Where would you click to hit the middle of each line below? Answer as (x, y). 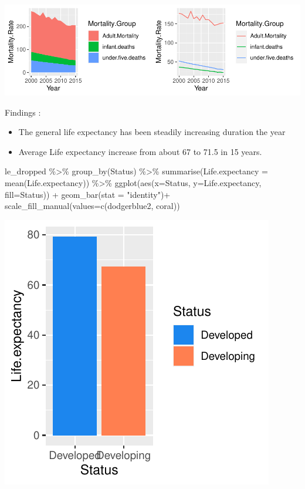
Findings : (23, 112)
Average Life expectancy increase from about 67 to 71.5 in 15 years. (140, 151)
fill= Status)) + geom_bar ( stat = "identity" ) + (88, 194)
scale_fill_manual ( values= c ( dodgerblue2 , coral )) (92, 206)
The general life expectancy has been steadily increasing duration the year (152, 132)
